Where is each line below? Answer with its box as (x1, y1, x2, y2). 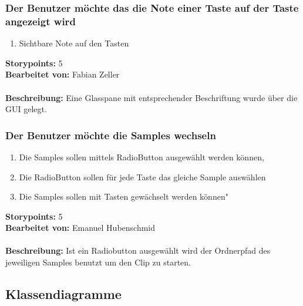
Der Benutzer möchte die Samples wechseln (5, 127, 216, 142)
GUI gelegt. (5, 103, 47, 115)
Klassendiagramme (5, 285, 122, 303)
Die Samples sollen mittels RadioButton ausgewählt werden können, (19, 150, 264, 163)
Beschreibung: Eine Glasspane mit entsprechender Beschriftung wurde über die (5, 91, 298, 103)
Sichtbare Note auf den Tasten (19, 37, 129, 49)
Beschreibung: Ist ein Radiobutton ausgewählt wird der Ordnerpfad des (5, 244, 271, 257)
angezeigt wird (5, 14, 76, 28)
